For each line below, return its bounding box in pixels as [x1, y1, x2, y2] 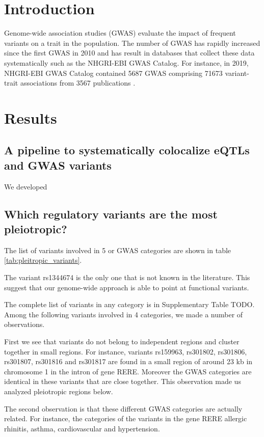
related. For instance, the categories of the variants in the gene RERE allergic [4, 413, 247, 424]
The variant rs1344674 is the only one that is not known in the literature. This [4, 272, 250, 283]
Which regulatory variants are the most [4, 206, 218, 222]
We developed [4, 181, 47, 192]
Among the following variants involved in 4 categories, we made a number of [4, 309, 243, 319]
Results [4, 107, 57, 128]
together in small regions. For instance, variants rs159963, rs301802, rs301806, [4, 346, 247, 357]
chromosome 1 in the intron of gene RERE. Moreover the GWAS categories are [4, 366, 252, 376]
